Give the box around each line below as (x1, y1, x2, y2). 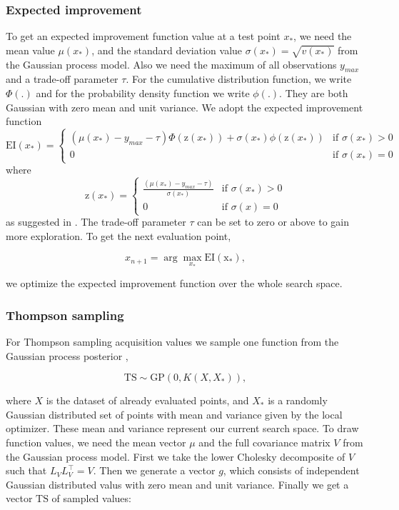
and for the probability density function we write (36, 85, 250, 100)
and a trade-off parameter (6, 71, 118, 86)
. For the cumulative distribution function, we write (126, 71, 352, 86)
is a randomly (268, 393, 328, 408)
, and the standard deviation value (91, 42, 243, 57)
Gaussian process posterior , (6, 348, 128, 363)
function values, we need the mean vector (6, 434, 186, 449)
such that (6, 463, 47, 478)
